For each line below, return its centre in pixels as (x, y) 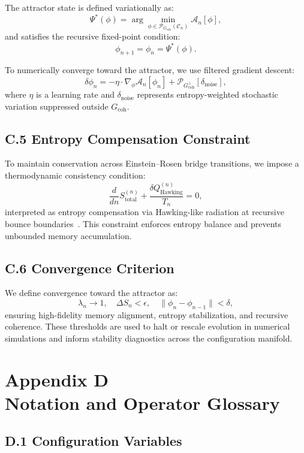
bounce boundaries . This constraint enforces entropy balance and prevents (143, 223)
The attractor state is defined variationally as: (89, 7)
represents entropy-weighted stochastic (207, 94)
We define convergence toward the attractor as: (91, 293)
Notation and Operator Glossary (142, 402)
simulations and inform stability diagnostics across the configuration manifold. (149, 338)
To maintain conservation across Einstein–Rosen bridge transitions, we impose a (152, 163)
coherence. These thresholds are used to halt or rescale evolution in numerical (148, 326)
